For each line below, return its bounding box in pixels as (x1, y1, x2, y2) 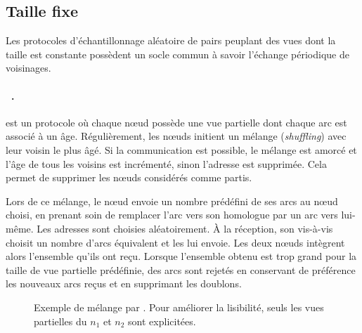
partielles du (34, 313, 87, 328)
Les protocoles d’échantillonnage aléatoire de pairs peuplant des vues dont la (6, 33, 336, 48)
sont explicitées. (128, 313, 196, 328)
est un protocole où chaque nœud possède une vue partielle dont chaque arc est (6, 115, 347, 129)
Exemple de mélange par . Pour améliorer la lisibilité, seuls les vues (34, 299, 324, 314)
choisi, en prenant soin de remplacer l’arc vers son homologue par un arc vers (6, 207, 338, 222)
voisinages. (6, 60, 51, 75)
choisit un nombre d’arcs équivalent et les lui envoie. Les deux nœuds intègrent (6, 235, 345, 249)
